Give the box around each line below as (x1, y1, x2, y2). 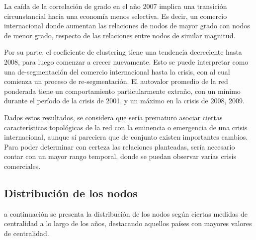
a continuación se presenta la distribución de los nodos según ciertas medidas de (4, 208, 248, 219)
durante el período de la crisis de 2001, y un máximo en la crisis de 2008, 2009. (4, 95, 245, 106)
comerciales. (4, 160, 41, 171)
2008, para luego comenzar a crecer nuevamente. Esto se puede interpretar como (4, 56, 249, 67)
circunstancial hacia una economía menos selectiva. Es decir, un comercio (4, 10, 227, 21)
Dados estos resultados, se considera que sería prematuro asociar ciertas (4, 112, 223, 122)
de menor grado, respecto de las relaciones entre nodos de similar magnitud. (4, 30, 236, 40)
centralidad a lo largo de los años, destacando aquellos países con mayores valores (4, 218, 252, 229)
